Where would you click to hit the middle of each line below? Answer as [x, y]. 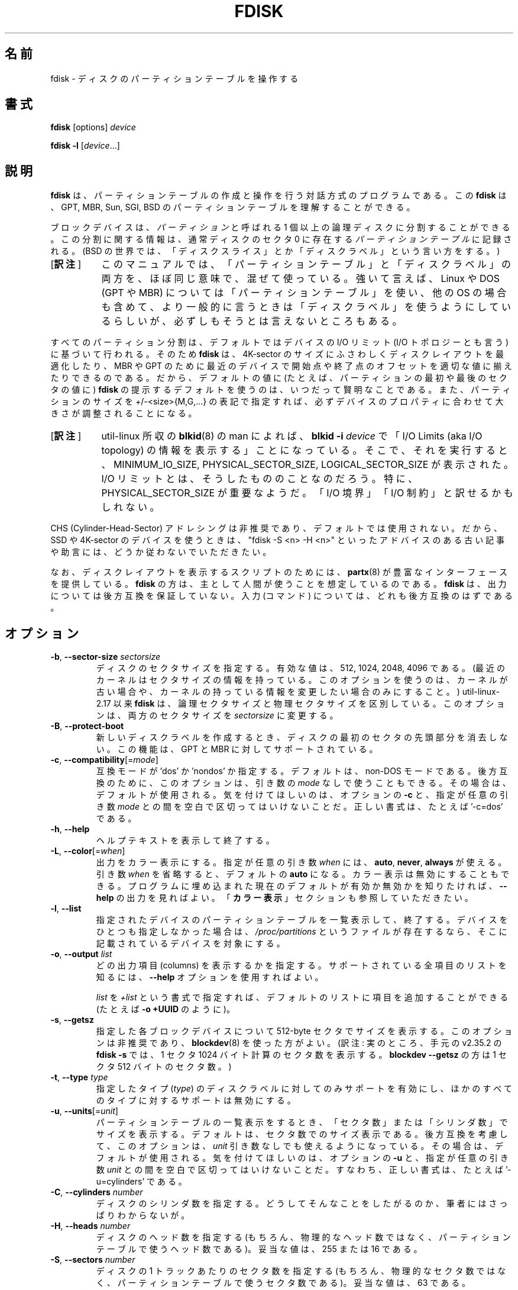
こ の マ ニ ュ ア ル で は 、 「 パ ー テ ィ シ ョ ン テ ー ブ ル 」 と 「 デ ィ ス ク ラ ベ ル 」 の [306, 264]
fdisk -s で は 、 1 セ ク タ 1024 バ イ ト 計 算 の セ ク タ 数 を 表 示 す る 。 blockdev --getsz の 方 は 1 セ [301, 1055]
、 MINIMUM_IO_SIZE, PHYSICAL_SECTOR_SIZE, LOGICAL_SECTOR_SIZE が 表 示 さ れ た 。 [307, 465]
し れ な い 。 [130, 507]
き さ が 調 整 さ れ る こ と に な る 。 [124, 413]
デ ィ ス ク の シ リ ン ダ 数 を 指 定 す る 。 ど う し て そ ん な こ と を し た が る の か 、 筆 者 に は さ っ [302, 1204]
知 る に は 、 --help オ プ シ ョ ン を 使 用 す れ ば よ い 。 [210, 977]
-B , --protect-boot [87, 726]
